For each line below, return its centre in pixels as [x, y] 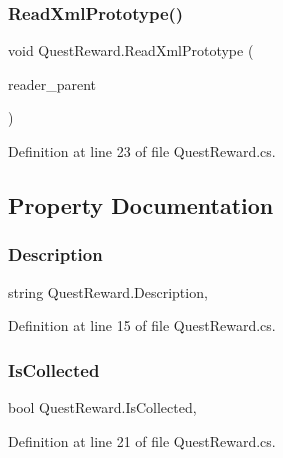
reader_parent [52, 83]
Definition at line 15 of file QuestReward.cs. [142, 325]
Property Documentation [141, 204]
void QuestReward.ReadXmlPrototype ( [131, 50]
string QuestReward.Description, [108, 291]
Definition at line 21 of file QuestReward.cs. [142, 440]
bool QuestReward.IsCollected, [102, 407]
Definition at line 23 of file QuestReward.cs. [142, 151]
